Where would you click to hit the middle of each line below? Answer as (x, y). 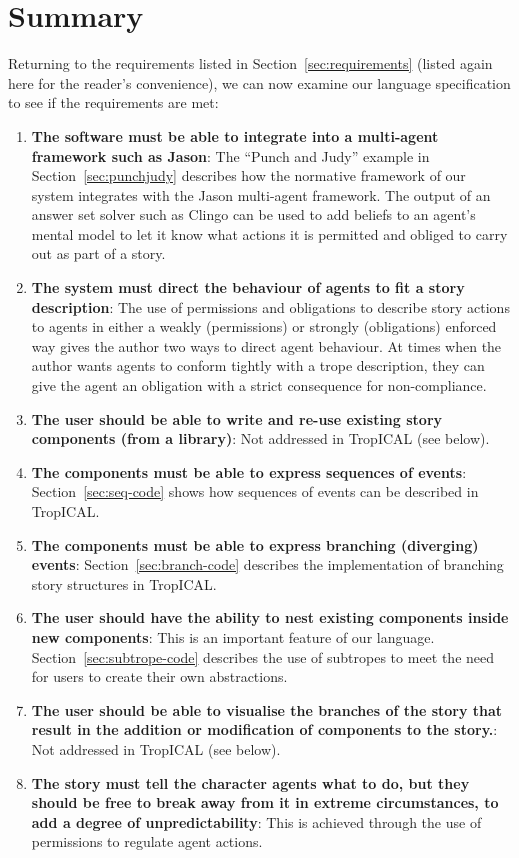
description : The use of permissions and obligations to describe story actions (270, 306)
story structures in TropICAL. (124, 583)
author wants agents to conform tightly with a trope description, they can (258, 365)
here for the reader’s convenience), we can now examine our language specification (259, 82)
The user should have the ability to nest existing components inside (270, 617)
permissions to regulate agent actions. (147, 841)
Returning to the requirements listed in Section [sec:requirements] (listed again (250, 63)
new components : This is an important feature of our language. (233, 636)
